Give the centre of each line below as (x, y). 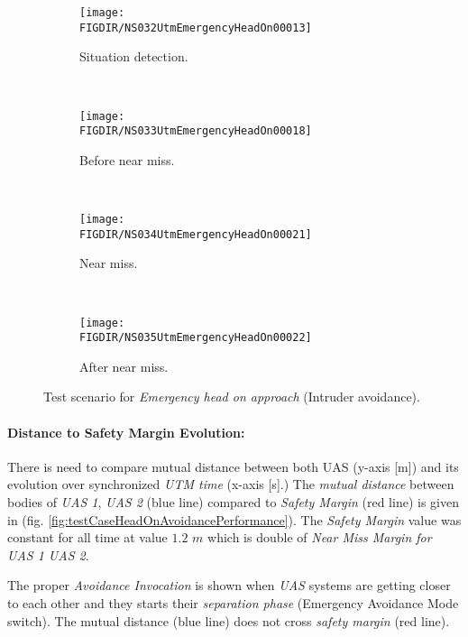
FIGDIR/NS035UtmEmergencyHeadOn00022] (196, 338)
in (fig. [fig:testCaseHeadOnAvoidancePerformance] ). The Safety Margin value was (234, 519)
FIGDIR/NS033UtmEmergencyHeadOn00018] (196, 131)
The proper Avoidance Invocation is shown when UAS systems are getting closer (229, 585)
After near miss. (124, 366)
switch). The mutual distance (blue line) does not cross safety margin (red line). (229, 620)
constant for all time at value (87, 537)
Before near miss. (127, 159)
